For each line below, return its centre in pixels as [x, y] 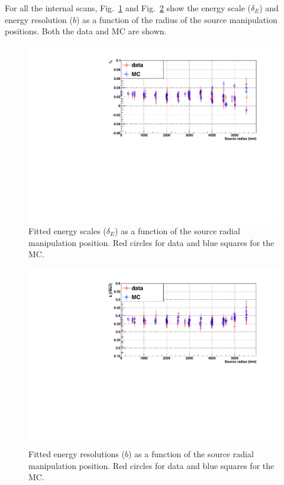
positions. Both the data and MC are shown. [86, 31]
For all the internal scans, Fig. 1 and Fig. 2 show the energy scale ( [128, 8]
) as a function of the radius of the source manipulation [177, 19]
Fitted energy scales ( [67, 231]
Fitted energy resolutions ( [77, 454]
